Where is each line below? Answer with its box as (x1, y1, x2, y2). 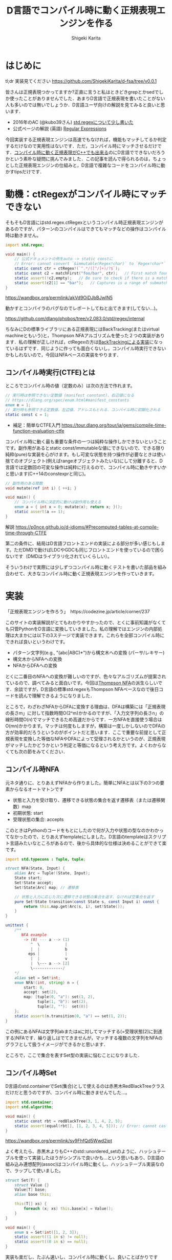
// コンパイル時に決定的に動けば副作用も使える (14, 500, 101, 505)
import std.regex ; (5, 242, 45, 247)
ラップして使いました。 (14, 1167, 64, 1174)
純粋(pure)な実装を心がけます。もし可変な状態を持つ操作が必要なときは (5, 451, 157, 458)
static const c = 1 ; (5, 412, 50, 417)
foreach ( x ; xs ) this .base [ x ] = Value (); (24, 1206, 114, 1211)
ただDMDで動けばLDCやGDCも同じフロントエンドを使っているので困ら (13, 546, 164, 553)
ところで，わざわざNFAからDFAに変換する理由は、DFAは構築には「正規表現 (5, 703, 166, 709)
